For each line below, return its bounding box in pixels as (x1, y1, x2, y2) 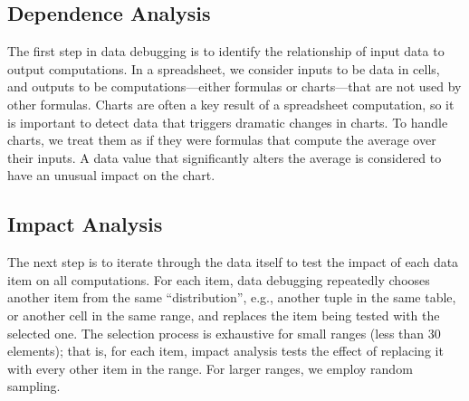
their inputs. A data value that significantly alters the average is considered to (7, 148, 442, 167)
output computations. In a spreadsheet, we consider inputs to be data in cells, (7, 59, 440, 78)
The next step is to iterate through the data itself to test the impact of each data (7, 253, 459, 272)
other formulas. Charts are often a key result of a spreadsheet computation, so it (7, 94, 455, 113)
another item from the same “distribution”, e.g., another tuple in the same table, (7, 288, 456, 307)
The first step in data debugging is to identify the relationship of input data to (7, 42, 445, 61)
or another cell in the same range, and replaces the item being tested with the (7, 305, 440, 324)
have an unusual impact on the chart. (7, 166, 215, 185)
